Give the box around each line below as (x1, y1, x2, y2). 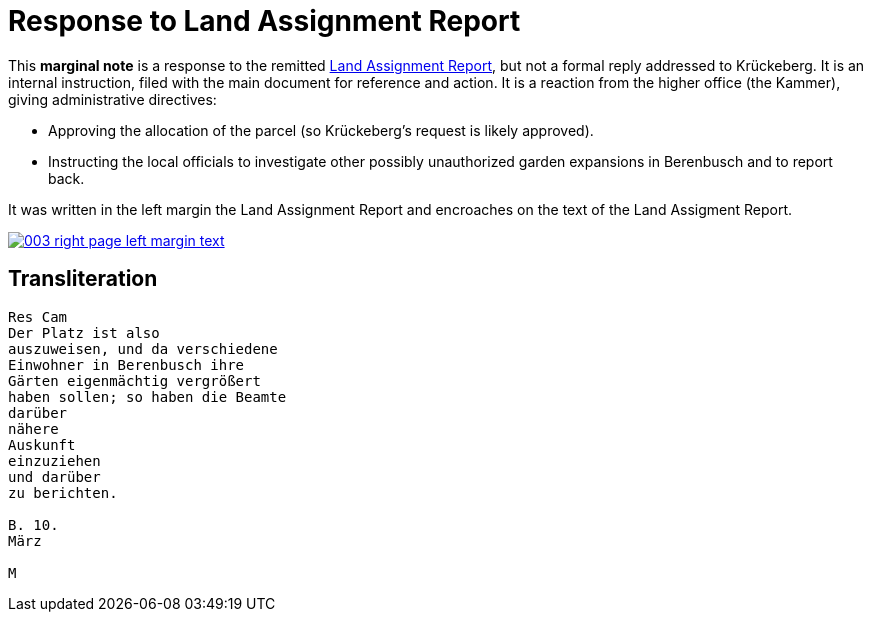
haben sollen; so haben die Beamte (8, 388, 287, 405)
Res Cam (8, 308, 68, 325)
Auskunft (8, 436, 76, 453)
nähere (8, 420, 59, 437)
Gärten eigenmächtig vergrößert (8, 372, 261, 389)
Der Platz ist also (8, 324, 160, 341)
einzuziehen (8, 452, 101, 469)
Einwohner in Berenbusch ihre (8, 356, 245, 373)
